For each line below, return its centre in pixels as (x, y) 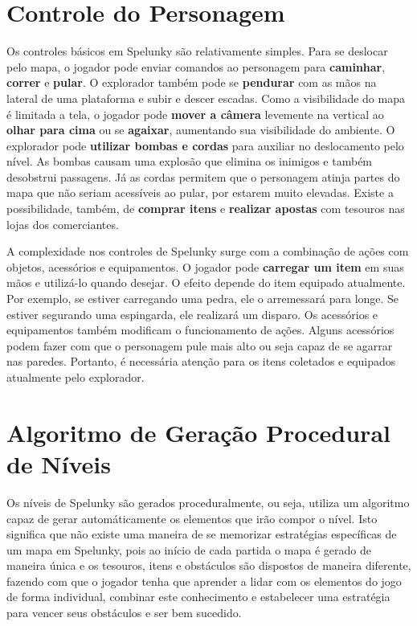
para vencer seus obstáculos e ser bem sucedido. (124, 613)
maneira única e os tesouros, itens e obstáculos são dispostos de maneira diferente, (209, 565)
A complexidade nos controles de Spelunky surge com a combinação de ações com (208, 251)
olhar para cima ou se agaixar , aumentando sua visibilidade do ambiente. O (201, 130)
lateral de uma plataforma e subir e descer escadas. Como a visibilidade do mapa (206, 98)
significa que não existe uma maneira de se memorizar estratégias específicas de (202, 534)
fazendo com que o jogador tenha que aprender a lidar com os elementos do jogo (204, 581)
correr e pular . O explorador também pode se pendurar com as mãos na (192, 82)
